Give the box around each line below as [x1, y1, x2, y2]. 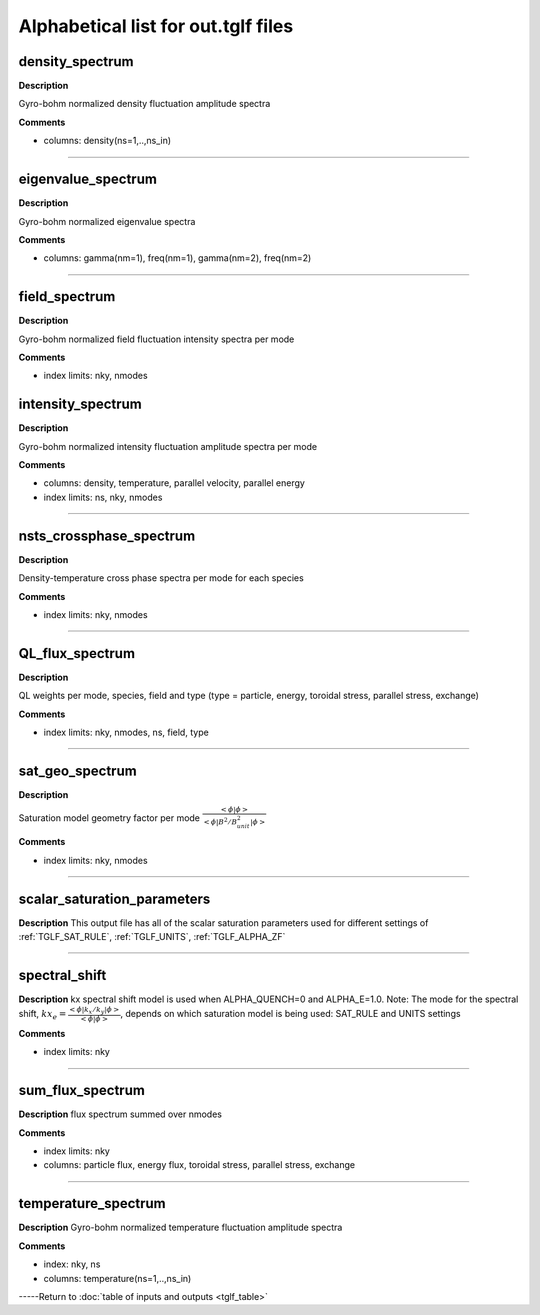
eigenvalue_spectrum [18, 171, 157, 188]
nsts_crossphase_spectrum [18, 527, 196, 544]
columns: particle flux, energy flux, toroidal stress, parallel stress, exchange [43, 1159, 355, 1171]
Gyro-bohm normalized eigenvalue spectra [18, 215, 196, 227]
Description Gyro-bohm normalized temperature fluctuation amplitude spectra [18, 1221, 343, 1234]
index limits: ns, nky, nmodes [43, 491, 163, 503]
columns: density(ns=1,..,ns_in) [43, 135, 172, 147]
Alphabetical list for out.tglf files [18, 15, 294, 37]
